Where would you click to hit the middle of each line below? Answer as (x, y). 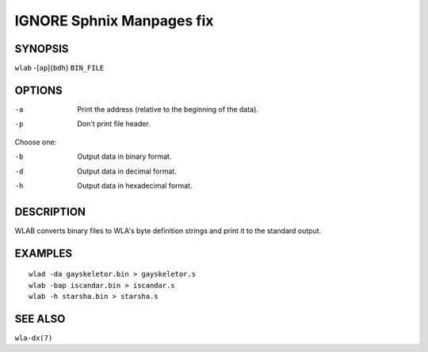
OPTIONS (38, 90)
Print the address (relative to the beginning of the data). (168, 109)
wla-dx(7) (34, 338)
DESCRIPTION (50, 211)
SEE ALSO (40, 318)
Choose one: (36, 142)
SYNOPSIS (42, 49)
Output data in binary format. (124, 157)
